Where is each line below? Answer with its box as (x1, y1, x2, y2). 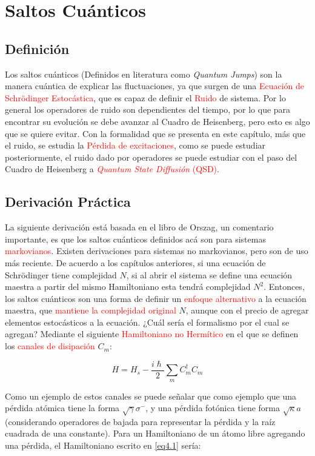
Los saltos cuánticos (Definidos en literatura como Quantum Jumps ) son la (5, 67, 282, 80)
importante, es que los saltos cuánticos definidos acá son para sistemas (5, 232, 266, 245)
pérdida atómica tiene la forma (5, 401, 120, 414)
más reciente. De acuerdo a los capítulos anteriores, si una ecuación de (5, 256, 266, 269)
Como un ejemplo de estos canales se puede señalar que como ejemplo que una (5, 389, 297, 402)
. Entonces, (264, 280, 305, 293)
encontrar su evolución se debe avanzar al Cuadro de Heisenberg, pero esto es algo (5, 115, 310, 127)
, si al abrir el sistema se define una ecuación (126, 268, 293, 281)
